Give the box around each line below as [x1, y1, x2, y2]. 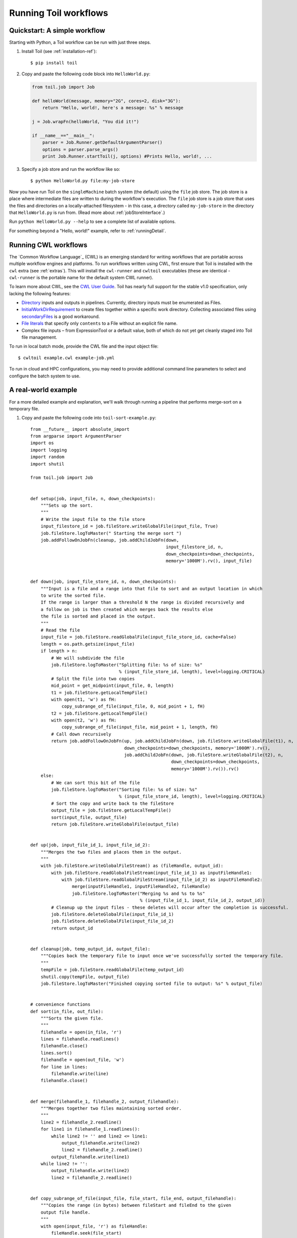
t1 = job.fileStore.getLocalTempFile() [51, 690, 148, 695]
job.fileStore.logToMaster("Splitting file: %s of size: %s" [51, 662, 203, 668]
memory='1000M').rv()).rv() [171, 766, 240, 772]
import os [30, 440, 54, 446]
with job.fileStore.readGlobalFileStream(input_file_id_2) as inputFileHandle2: [61, 877, 263, 882]
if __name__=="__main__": [32, 133, 95, 138]
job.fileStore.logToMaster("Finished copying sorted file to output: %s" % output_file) [40, 980, 263, 986]
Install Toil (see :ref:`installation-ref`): [21, 49, 97, 54]
